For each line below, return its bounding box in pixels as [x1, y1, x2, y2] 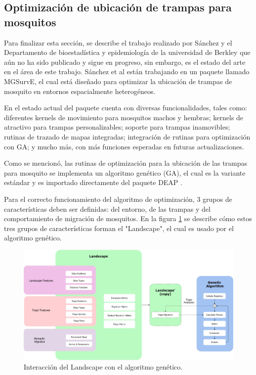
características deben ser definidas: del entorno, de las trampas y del [4, 203, 211, 214]
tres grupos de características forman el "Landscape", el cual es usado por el [4, 223, 234, 233]
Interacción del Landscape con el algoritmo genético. [24, 362, 183, 372]
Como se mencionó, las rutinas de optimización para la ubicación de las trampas [4, 158, 248, 168]
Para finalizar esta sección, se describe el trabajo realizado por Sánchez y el [4, 37, 232, 47]
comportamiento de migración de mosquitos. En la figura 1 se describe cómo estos [4, 213, 252, 224]
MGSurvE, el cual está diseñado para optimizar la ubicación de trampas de [4, 76, 232, 86]
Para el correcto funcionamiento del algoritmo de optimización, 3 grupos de [4, 193, 232, 204]
